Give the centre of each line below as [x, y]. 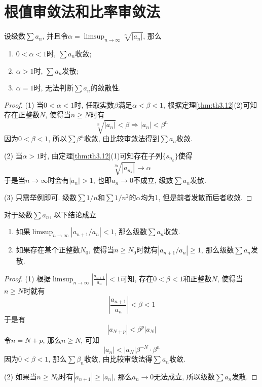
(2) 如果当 [21, 376]
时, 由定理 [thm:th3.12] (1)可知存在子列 [101, 156]
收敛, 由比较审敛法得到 [122, 138]
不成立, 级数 [153, 180]
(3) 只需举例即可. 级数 [41, 197]
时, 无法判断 [53, 88]
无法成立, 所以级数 [184, 376]
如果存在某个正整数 [48, 250]
